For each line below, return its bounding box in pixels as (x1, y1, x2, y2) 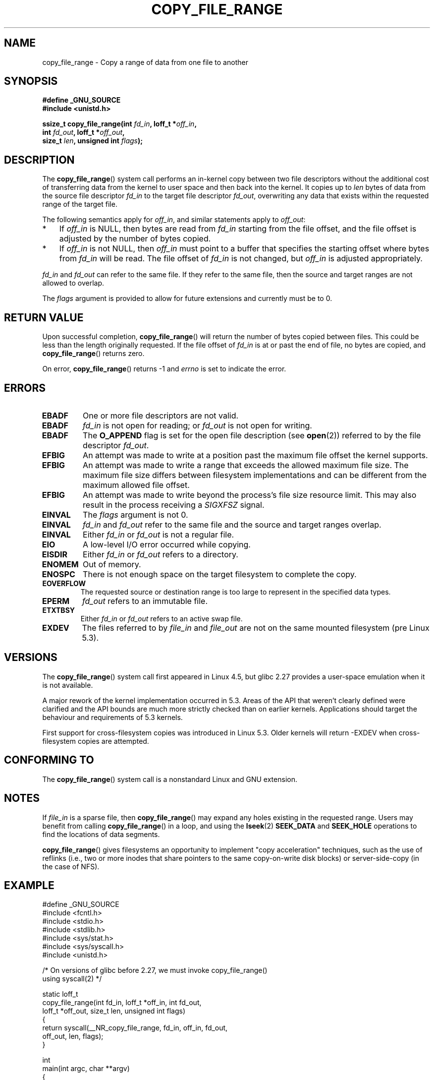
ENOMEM (42, 559, 79, 569)
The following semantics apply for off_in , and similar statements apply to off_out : (42, 215, 306, 224)
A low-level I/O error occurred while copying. (83, 539, 251, 549)
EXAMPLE (4, 879, 54, 892)
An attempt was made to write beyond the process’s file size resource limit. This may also (83, 489, 417, 500)
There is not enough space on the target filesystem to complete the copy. (83, 569, 357, 579)
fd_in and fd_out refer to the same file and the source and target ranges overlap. (83, 519, 381, 530)
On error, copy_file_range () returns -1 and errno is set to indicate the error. (42, 364, 286, 373)
